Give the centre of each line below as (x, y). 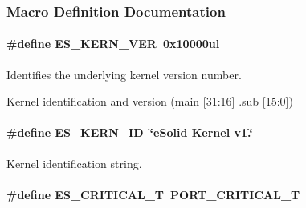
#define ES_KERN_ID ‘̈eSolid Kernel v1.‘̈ (130, 132)
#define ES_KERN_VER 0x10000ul (113, 44)
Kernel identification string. (74, 163)
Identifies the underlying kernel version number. (124, 74)
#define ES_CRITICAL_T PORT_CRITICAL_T (153, 194)
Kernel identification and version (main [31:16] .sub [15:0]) (150, 101)
